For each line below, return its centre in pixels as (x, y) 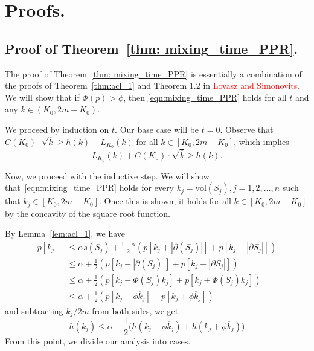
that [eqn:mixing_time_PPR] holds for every (90, 188)
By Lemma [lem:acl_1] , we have (65, 233)
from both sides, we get (135, 311)
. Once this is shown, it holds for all (165, 201)
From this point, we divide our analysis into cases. (98, 340)
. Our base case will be (157, 129)
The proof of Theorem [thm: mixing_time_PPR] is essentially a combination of (153, 73)
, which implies (261, 141)
